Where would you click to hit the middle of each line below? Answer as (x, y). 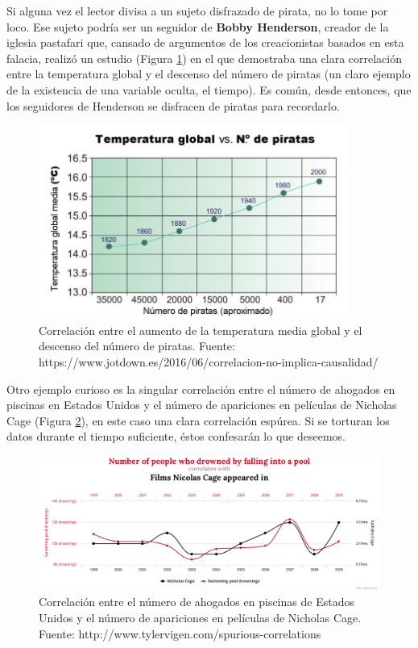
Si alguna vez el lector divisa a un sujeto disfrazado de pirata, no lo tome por (197, 10)
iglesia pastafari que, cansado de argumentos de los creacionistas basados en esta (205, 42)
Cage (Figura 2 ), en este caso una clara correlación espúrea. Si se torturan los (198, 420)
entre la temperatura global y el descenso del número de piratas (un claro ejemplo (209, 74)
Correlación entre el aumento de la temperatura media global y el (201, 330)
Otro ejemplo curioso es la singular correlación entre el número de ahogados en (201, 389)
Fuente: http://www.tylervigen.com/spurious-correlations (180, 633)
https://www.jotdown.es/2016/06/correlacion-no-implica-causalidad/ (209, 361)
